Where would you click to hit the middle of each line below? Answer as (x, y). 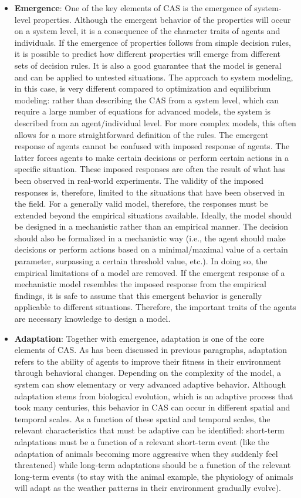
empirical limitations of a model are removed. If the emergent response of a (150, 272)
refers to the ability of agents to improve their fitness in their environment (148, 361)
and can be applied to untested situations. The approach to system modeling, (154, 77)
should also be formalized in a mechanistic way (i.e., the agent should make (150, 238)
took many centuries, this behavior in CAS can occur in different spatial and (152, 407)
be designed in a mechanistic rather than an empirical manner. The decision (151, 226)
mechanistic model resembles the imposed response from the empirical (140, 284)
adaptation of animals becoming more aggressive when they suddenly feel (146, 453)
